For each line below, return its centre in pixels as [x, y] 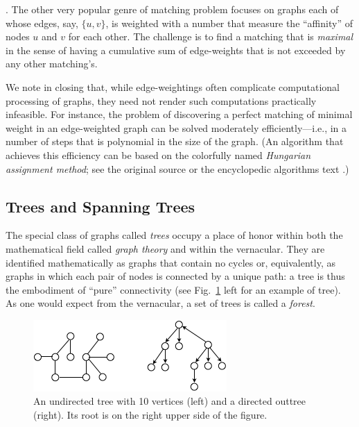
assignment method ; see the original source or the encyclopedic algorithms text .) [177, 168]
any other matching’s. [52, 64]
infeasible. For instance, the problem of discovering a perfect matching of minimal [179, 114]
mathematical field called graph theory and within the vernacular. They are [165, 248]
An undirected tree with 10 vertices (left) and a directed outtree [170, 401]
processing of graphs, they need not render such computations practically [161, 100]
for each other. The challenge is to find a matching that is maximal [211, 36]
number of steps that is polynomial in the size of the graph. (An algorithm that [175, 141]
